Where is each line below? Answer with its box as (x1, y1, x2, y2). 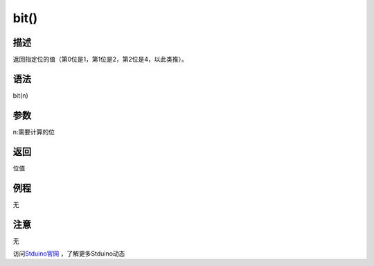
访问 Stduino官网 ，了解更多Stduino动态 (12, 249, 125, 258)
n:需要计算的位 (12, 127, 55, 136)
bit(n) (12, 91, 29, 100)
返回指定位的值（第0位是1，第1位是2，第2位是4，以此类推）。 (12, 55, 188, 64)
